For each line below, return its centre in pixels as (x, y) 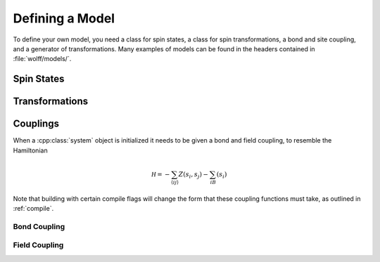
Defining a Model (64, 18)
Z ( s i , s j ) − (194, 175)
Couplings (36, 124)
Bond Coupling (39, 226)
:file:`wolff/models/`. (42, 59)
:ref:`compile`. (33, 208)
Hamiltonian (31, 150)
